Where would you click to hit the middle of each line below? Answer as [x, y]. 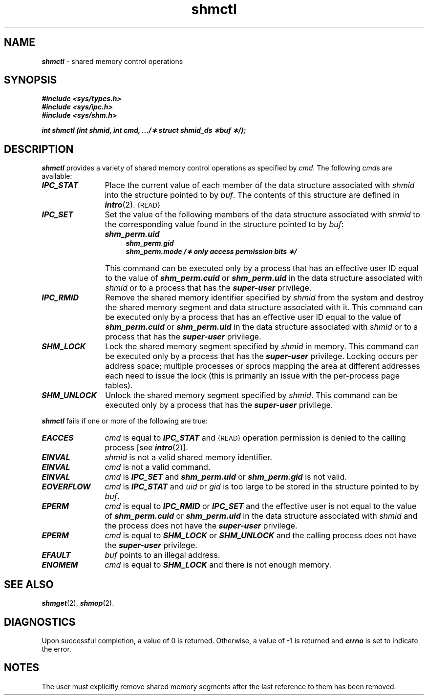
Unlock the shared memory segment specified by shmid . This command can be [251, 395]
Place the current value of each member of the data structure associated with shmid [260, 185]
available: [57, 176]
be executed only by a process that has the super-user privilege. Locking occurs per [262, 356]
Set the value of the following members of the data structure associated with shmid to [262, 215]
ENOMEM [60, 565]
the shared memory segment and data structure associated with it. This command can [264, 307]
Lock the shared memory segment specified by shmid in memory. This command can [262, 347]
